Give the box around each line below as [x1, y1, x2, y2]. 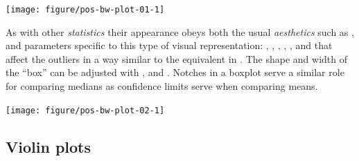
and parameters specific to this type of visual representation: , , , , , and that [6, 38, 333, 53]
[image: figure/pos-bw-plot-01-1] [6, 5, 165, 15]
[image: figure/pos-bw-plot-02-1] [6, 105, 165, 115]
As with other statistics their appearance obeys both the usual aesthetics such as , [6, 24, 354, 39]
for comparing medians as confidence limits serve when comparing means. [6, 79, 318, 93]
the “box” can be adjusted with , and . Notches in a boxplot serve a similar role [6, 65, 344, 79]
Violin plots [6, 135, 91, 157]
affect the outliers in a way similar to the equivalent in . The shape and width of [6, 51, 348, 66]
